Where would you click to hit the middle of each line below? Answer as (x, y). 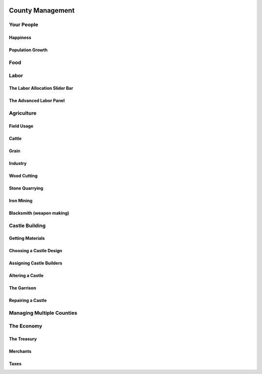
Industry (18, 163)
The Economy (26, 326)
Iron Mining (21, 200)
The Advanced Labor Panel (37, 101)
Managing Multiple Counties (43, 313)
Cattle (15, 138)
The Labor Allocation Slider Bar (41, 88)
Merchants (20, 351)
